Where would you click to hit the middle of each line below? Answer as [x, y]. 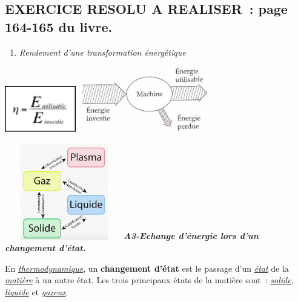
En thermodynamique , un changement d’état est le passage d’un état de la [147, 268]
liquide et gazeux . [37, 292]
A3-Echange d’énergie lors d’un [191, 236]
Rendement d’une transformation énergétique [102, 52]
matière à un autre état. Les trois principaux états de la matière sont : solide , [149, 280]
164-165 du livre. [59, 26]
